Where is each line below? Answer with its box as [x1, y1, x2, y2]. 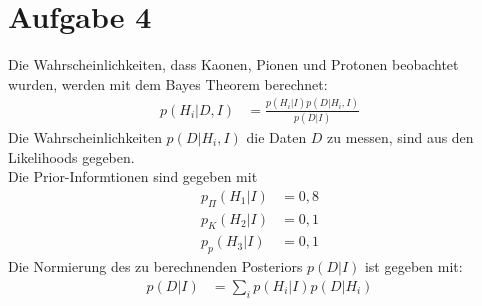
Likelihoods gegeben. [8, 146, 135, 167]
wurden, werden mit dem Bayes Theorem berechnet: [8, 73, 328, 94]
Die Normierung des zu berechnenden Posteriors [8, 256, 303, 277]
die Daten [246, 126, 307, 147]
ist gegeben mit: [364, 256, 463, 277]
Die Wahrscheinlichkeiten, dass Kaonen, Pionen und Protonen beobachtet [8, 54, 459, 75]
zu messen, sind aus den [327, 126, 474, 147]
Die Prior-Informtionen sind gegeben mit [8, 166, 258, 187]
